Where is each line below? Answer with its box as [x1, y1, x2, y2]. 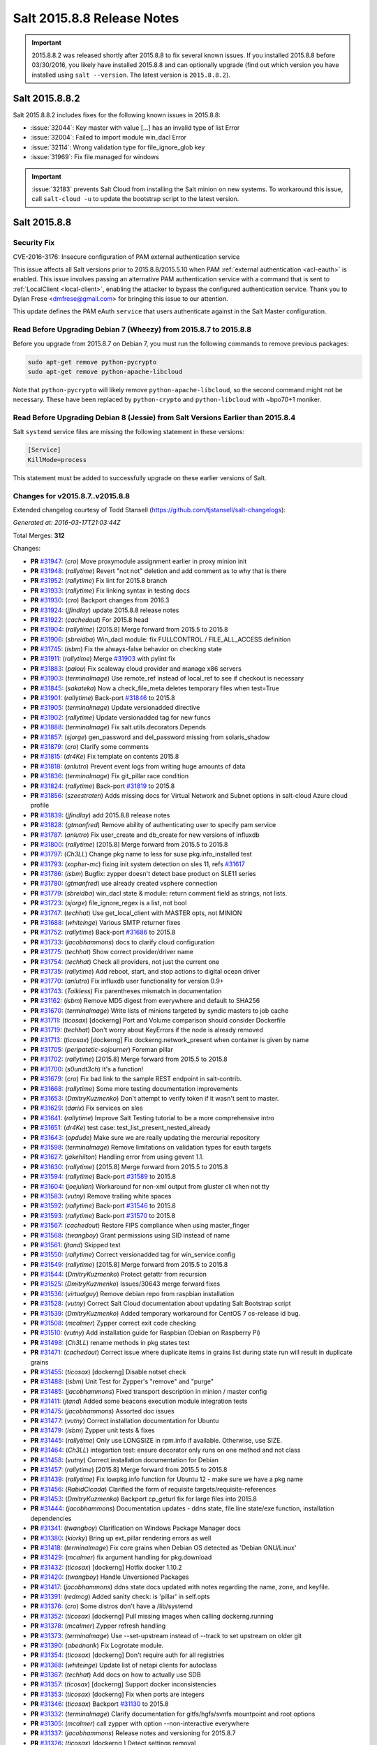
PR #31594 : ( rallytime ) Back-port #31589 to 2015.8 [30, 1173, 176, 1181]
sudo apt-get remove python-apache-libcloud [27, 367, 183, 376]
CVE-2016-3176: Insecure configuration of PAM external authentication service [13, 252, 240, 261]
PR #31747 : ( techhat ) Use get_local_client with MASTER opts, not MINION [30, 908, 242, 917]
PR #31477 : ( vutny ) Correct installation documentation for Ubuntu [30, 1416, 219, 1425]
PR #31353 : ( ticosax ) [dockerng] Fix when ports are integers [30, 1690, 205, 1698]
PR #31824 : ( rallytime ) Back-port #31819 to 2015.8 [30, 782, 175, 790]
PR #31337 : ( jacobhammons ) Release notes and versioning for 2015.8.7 [30, 1729, 236, 1737]
